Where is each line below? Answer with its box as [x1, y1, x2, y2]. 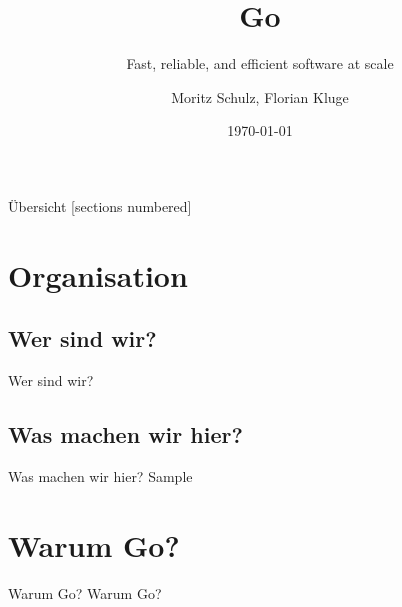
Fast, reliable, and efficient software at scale [126, 53, 394, 74]
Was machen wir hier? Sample [8, 465, 193, 486]
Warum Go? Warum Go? [8, 582, 162, 603]
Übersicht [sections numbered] [8, 195, 192, 216]
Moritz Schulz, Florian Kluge [171, 86, 349, 107]
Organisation [8, 254, 188, 295]
